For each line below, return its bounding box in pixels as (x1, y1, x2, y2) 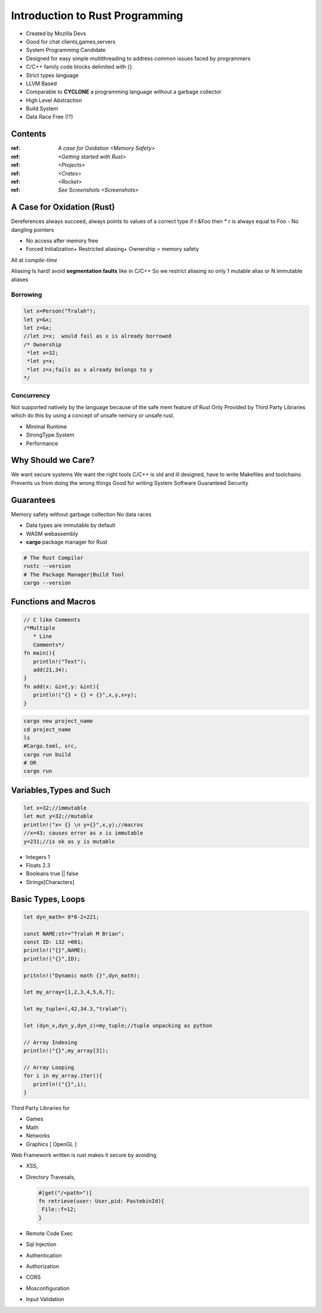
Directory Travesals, (26, 1173, 76, 1180)
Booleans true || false (26, 870, 79, 878)
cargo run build (23, 751, 72, 758)
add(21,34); (33, 667, 68, 673)
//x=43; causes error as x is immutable (23, 830, 143, 836)
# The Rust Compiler (23, 554, 83, 561)
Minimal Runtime (26, 423, 67, 430)
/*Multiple (23, 625, 55, 631)
